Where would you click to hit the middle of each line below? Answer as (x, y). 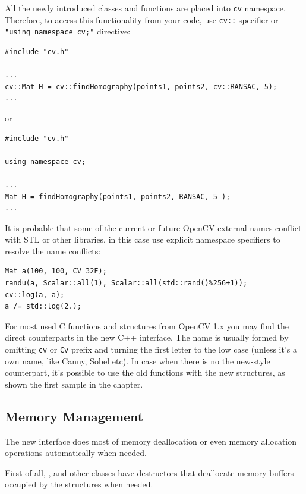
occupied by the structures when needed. (79, 484)
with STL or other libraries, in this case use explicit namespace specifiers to (143, 239)
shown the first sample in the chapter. (74, 384)
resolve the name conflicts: (53, 251)
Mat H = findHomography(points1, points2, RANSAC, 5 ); (118, 196)
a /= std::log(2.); (43, 306)
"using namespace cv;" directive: (68, 31)
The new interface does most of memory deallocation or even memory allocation (151, 441)
